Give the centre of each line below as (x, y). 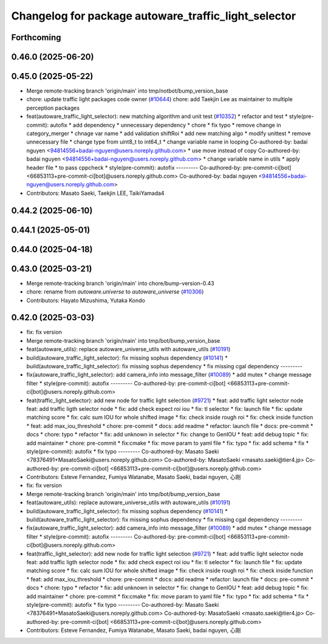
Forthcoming (36, 37)
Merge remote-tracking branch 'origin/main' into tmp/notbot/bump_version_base (127, 91)
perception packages (53, 108)
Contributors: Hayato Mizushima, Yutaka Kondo (86, 300)
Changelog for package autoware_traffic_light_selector (154, 16)
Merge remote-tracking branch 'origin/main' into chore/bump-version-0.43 (121, 283)
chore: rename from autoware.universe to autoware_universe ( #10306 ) (115, 292)
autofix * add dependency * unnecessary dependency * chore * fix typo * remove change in (166, 125)
